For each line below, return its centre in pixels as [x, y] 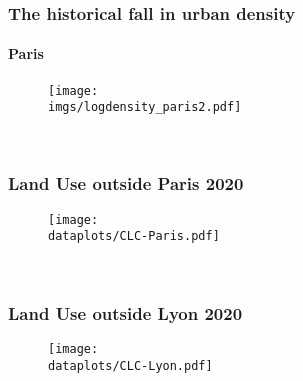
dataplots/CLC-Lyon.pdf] [130, 365]
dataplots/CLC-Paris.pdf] [134, 236]
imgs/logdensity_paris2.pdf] [145, 107]
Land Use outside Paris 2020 [126, 183]
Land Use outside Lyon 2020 [125, 312]
